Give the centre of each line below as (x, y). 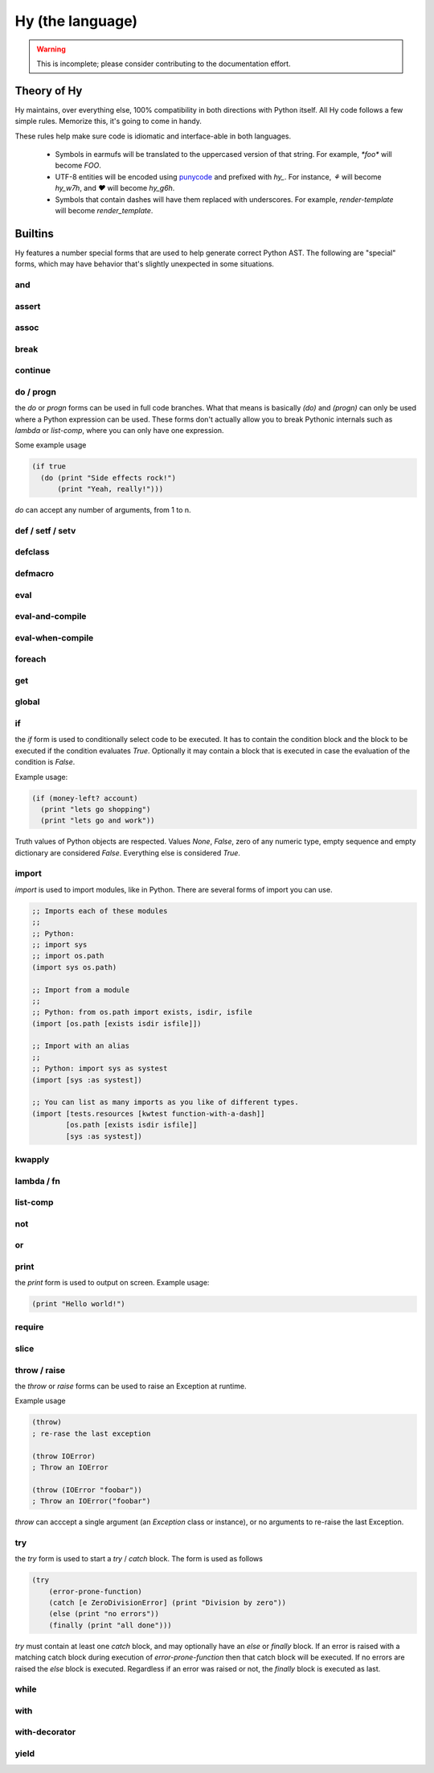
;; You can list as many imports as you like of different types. (165, 1102)
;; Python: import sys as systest (100, 1069)
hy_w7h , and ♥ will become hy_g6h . (115, 188)
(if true (49, 466)
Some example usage (51, 445)
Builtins (34, 233)
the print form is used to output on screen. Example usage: (112, 1283)
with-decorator (45, 1732)
